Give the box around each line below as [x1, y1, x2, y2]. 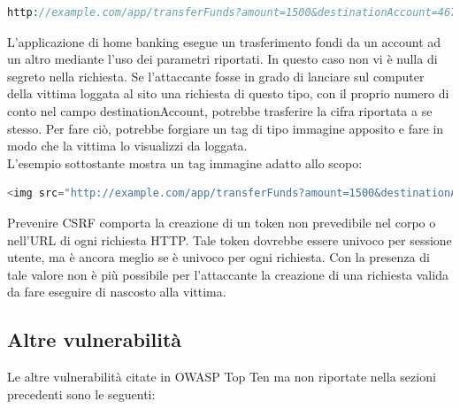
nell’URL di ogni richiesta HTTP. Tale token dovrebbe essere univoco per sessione [7, 230, 452, 249]
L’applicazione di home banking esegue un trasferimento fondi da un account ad [7, 32, 441, 50]
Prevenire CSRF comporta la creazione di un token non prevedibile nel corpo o [7, 212, 436, 231]
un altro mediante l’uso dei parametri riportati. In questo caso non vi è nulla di [7, 50, 438, 68]
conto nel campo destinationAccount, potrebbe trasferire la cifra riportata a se [7, 101, 433, 120]
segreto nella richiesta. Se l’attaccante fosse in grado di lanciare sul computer [7, 66, 425, 85]
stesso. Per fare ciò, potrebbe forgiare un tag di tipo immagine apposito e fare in [7, 119, 444, 137]
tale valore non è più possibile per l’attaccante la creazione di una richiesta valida [7, 265, 448, 283]
